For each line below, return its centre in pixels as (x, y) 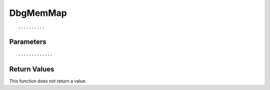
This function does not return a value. (48, 81)
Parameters (28, 42)
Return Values (32, 69)
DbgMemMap (38, 13)
